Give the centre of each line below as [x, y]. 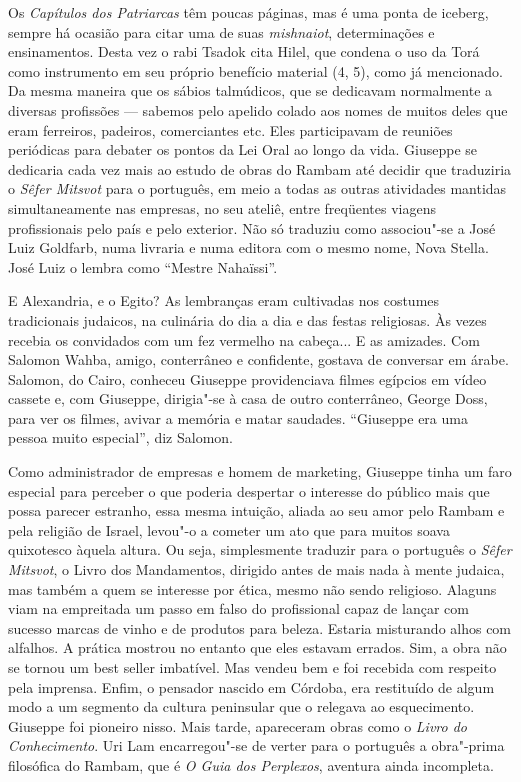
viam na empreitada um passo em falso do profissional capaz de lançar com [238, 608]
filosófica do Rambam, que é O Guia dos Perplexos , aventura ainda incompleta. [251, 764]
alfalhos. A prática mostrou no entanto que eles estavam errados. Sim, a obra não [257, 647]
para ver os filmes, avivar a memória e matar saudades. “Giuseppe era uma [238, 417]
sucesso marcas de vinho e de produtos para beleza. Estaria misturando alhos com [260, 627]
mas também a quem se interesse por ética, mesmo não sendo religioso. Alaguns [252, 588]
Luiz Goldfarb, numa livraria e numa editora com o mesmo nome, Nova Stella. [248, 247]
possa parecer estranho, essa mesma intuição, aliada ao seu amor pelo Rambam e [256, 510]
